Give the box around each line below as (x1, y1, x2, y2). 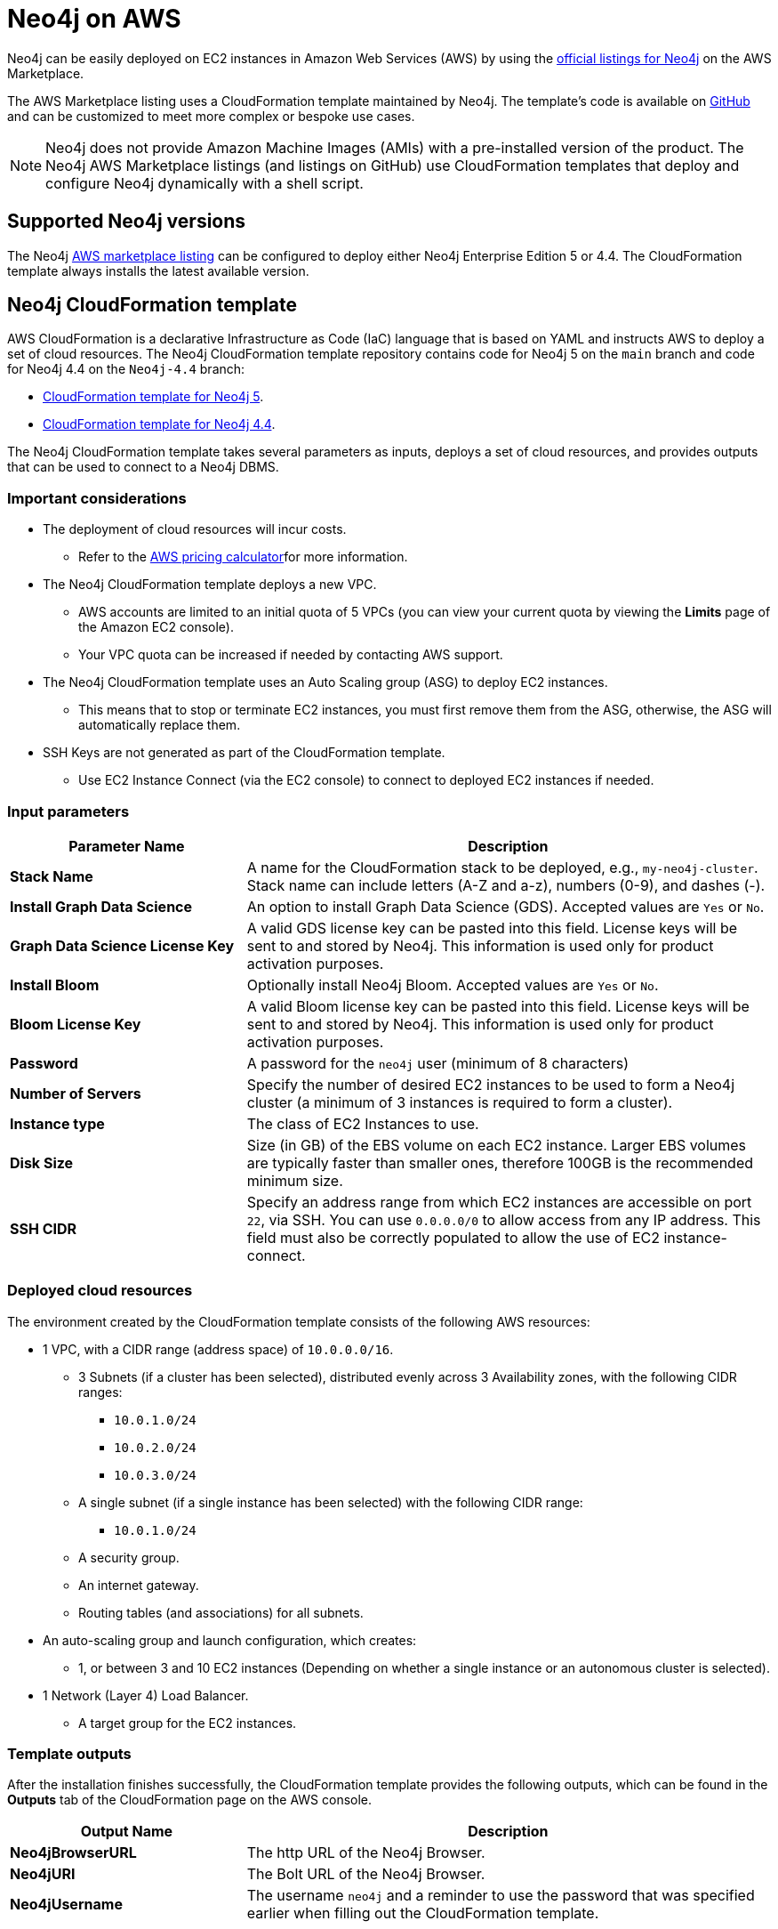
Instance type (10, 1114, 105, 1133)
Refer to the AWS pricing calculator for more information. (78, 549, 408, 565)
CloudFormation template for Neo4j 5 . (43, 389, 264, 405)
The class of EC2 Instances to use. (246, 1114, 479, 1133)
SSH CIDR (10, 1219, 77, 1238)
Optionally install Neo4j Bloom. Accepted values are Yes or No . (246, 975, 659, 994)
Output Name (80, 1822, 173, 1841)
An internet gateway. (78, 1577, 199, 1593)
